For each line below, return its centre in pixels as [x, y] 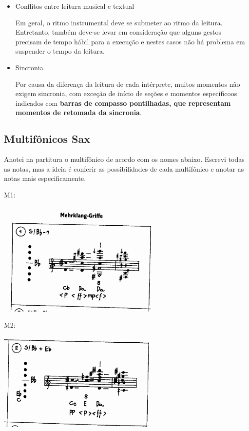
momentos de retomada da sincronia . [78, 112]
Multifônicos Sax [47, 139]
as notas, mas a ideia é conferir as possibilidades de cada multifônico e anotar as [124, 168]
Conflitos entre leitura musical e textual [75, 6]
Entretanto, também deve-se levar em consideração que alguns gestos [118, 32]
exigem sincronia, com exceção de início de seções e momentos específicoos [126, 93]
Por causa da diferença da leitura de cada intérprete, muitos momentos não [128, 84]
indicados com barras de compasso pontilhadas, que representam [123, 103]
